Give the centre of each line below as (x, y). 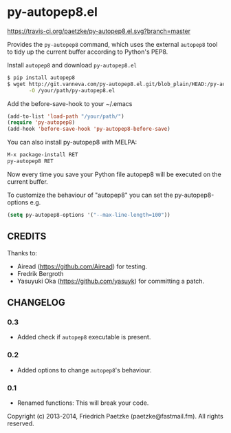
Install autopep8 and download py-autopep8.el (72, 65)
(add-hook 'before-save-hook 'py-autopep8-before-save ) (89, 129)
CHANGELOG (36, 303)
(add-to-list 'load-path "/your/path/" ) (66, 116)
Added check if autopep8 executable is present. (84, 337)
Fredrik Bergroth (40, 273)
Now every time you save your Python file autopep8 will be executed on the (114, 174)
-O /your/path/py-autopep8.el (72, 90)
